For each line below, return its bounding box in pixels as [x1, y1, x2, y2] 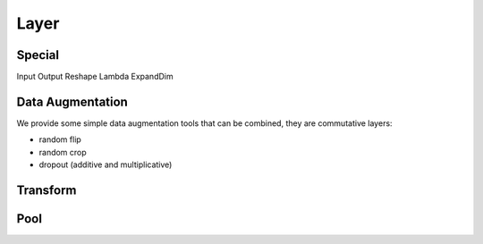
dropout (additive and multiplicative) [38, 159, 173, 170]
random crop [38, 147, 87, 157]
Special [16, 47, 60, 63]
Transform [16, 182, 77, 198]
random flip [38, 134, 82, 145]
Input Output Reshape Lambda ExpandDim [16, 72, 174, 82]
